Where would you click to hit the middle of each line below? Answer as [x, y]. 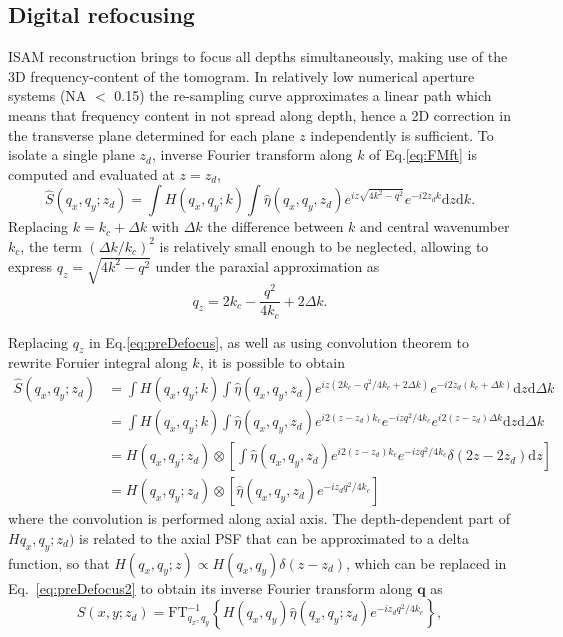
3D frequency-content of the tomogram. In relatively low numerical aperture [241, 75]
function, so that [59, 562]
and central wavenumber [435, 226]
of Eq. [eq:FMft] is [423, 154]
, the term [51, 245]
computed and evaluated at [91, 173]
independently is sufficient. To [402, 134]
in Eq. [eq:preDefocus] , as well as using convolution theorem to [279, 341]
